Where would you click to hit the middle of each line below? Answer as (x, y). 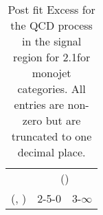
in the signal (51, 41)
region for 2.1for (52, 57)
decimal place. (51, 152)
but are (63, 120)
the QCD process (51, 25)
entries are (39, 104)
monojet (51, 73)
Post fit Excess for (51, 9)
